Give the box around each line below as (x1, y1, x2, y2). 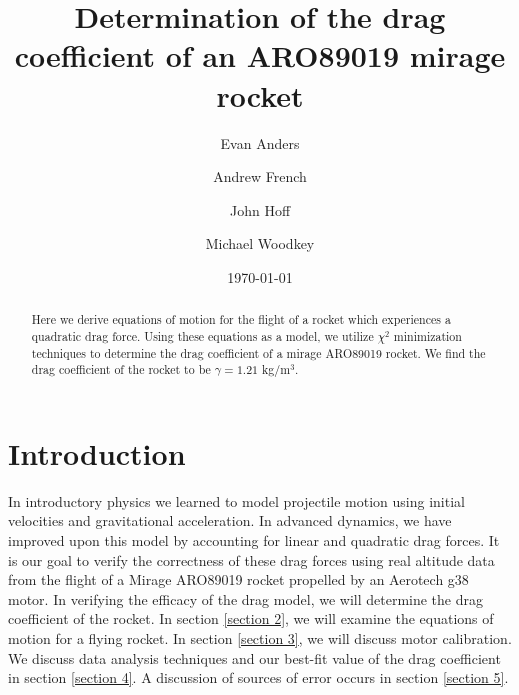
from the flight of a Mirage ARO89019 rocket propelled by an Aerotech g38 (8, 569, 469, 590)
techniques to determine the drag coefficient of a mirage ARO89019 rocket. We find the (31, 344, 486, 361)
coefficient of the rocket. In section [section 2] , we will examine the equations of (8, 608, 494, 629)
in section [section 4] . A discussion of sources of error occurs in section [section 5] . (8, 667, 509, 688)
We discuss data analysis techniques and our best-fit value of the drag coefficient (8, 647, 501, 668)
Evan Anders (220, 132, 300, 153)
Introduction (8, 432, 186, 473)
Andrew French (213, 166, 307, 187)
